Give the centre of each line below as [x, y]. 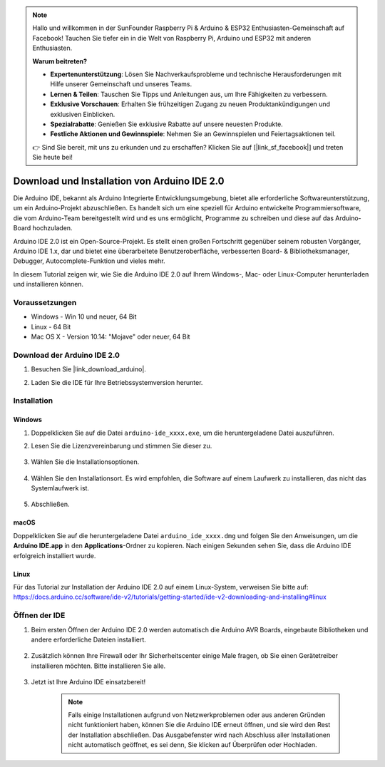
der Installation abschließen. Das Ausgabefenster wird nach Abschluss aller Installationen [199, 735]
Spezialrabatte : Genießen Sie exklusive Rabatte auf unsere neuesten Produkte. [166, 124]
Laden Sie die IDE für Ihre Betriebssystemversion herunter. [117, 382]
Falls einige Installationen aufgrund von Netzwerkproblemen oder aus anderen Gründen [197, 715]
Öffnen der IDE [39, 615]
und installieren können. [48, 284]
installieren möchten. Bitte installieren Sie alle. [98, 666]
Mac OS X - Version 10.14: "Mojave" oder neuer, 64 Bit [111, 337]
